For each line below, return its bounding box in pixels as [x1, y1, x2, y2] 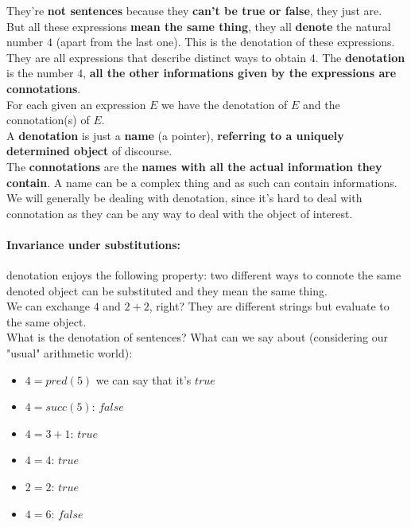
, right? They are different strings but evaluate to [149, 298, 390, 314]
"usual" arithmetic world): [6, 345, 133, 361]
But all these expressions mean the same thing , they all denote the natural [6, 18, 391, 34]
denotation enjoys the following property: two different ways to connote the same [6, 267, 401, 283]
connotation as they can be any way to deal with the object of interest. [6, 205, 353, 221]
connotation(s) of [6, 111, 90, 128]
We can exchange [6, 298, 90, 314]
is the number [6, 64, 74, 81]
